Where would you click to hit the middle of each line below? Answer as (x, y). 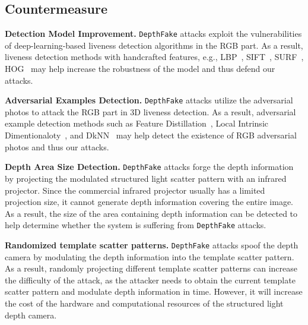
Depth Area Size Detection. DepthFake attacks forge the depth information (149, 167)
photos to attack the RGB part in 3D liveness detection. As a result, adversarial (150, 111)
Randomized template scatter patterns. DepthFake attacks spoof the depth (152, 244)
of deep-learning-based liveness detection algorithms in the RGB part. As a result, (154, 45)
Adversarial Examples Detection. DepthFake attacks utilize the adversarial (149, 100)
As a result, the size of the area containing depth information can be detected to (151, 213)
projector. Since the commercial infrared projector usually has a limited (135, 190)
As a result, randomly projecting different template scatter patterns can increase (151, 268)
